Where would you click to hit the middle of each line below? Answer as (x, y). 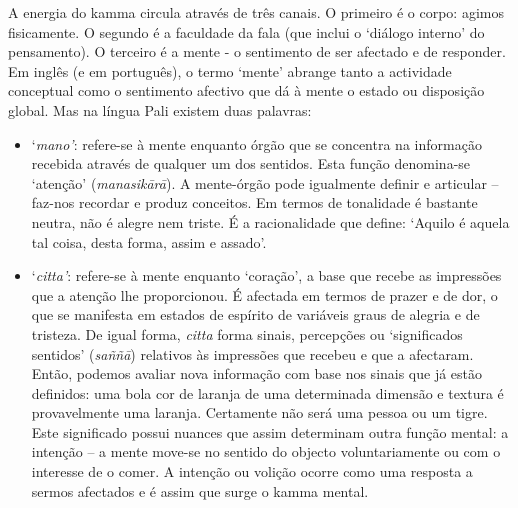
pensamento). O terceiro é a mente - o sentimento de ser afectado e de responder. (257, 51)
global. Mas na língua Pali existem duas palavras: (160, 109)
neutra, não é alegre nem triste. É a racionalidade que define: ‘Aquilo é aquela (270, 221)
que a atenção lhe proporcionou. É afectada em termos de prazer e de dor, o (264, 294)
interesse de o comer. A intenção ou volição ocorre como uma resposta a (252, 471)
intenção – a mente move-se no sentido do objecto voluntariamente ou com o (266, 451)
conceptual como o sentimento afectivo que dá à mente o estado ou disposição (246, 90)
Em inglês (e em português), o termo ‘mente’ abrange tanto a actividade (230, 70)
